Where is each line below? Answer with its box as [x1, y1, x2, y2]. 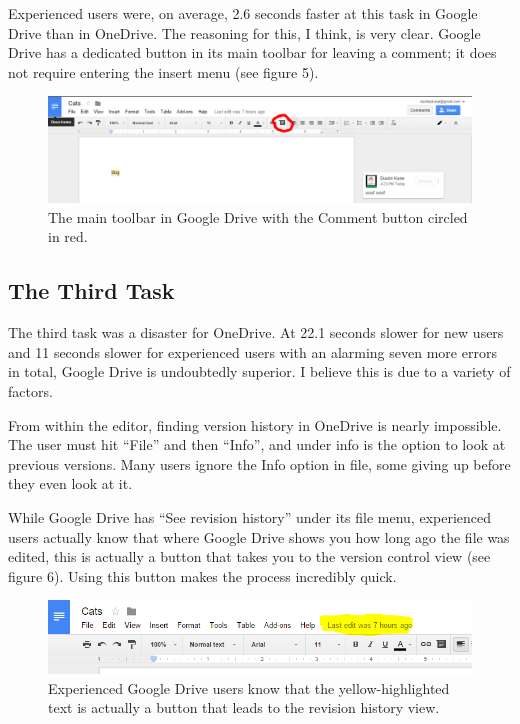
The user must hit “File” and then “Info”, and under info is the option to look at [8, 434, 506, 455]
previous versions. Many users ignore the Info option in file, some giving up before [8, 453, 511, 474]
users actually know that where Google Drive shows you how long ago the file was [8, 526, 510, 547]
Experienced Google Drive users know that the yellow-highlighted [48, 677, 450, 698]
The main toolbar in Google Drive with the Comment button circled [48, 206, 468, 227]
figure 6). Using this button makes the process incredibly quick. [8, 565, 397, 586]
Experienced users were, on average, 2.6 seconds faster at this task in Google [8, 3, 478, 23]
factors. [8, 380, 53, 401]
